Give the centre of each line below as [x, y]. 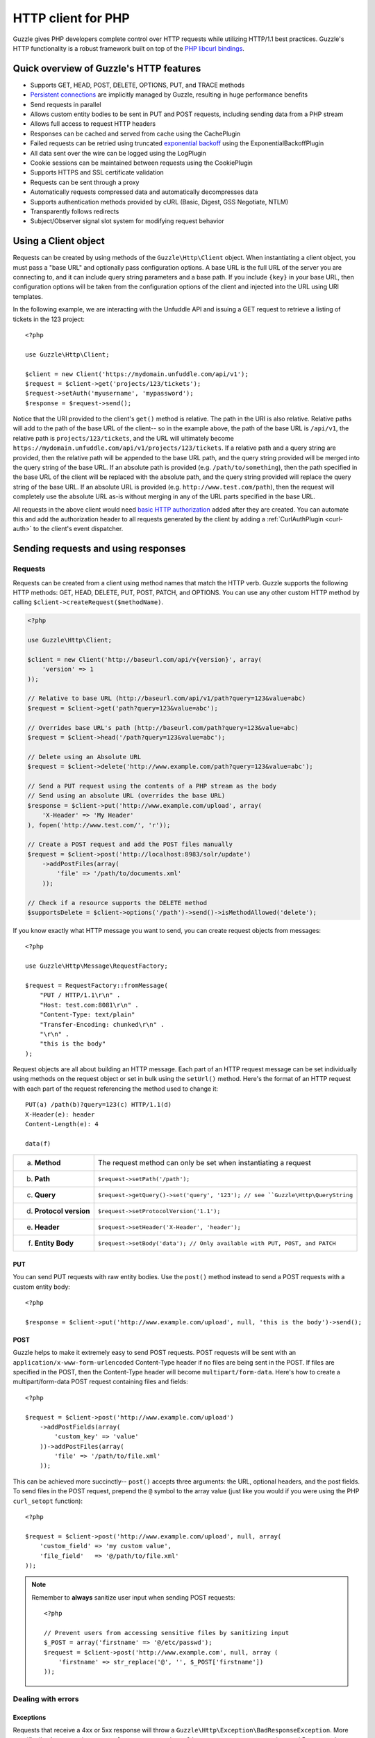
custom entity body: [42, 1287]
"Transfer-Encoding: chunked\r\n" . [102, 1024]
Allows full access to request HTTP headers [93, 124]
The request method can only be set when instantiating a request [205, 1163]
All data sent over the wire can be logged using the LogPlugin [118, 153]
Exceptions [30, 1718]
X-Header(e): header [60, 1114]
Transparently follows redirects [75, 211]
